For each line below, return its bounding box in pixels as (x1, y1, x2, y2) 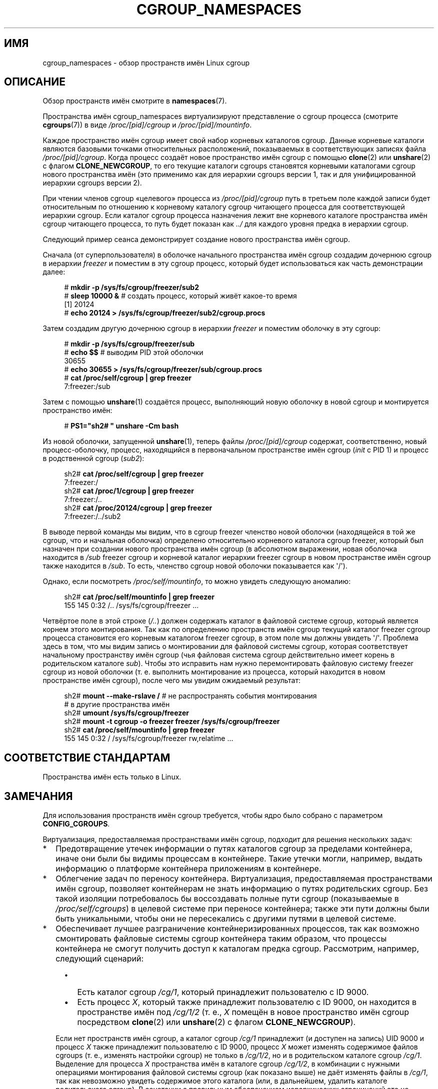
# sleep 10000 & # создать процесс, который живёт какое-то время (64, 291, 297, 300)
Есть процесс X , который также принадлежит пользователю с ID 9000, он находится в (77, 997, 416, 1007)
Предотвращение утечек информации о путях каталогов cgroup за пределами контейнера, (55, 843, 412, 854)
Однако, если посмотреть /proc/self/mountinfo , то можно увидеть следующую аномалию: (42, 577, 351, 586)
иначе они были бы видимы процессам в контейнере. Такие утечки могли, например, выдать (55, 853, 423, 864)
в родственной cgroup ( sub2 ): (42, 454, 144, 463)
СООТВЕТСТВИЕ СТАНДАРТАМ (4, 751, 170, 764)
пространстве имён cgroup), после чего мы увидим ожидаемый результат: (42, 676, 300, 685)
